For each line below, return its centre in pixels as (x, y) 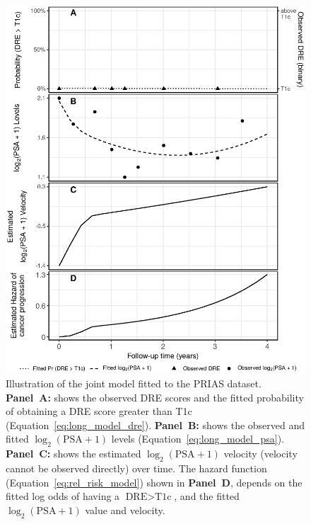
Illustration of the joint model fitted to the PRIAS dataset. (134, 383)
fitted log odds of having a (63, 496)
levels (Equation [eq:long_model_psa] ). (198, 439)
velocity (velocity (260, 454)
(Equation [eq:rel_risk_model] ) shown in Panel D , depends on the (154, 482)
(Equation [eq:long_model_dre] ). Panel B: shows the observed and (155, 425)
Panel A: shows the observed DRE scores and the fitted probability (155, 397)
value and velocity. (125, 509)
